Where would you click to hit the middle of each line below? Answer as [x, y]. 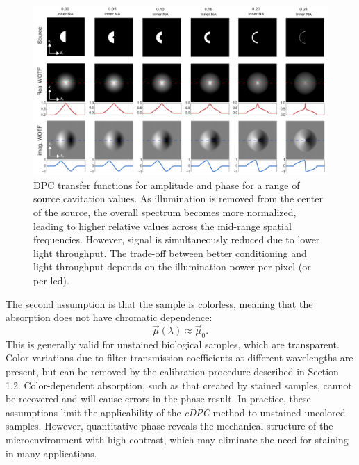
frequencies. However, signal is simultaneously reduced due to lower [177, 239]
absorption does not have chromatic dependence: [109, 317]
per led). [51, 280]
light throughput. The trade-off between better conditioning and [170, 253]
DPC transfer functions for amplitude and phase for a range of [167, 185]
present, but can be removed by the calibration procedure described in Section [172, 372]
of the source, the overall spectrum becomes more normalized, [165, 212]
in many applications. [51, 453]
